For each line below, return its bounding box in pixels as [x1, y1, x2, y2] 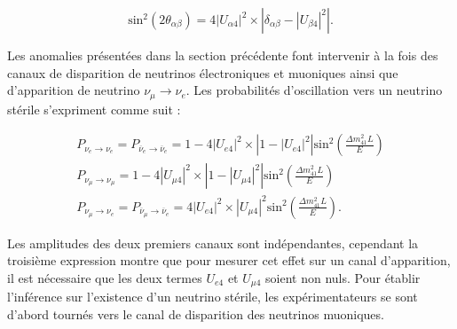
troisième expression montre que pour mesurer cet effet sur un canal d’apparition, [7, 251, 451, 270]
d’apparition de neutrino [7, 81, 140, 99]
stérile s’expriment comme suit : [7, 99, 181, 118]
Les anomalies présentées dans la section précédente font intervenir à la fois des [7, 46, 438, 64]
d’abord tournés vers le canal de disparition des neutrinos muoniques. [7, 305, 384, 324]
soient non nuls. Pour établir [265, 269, 421, 287]
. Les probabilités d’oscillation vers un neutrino [185, 81, 443, 99]
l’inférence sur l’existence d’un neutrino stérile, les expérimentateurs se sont [7, 287, 418, 306]
